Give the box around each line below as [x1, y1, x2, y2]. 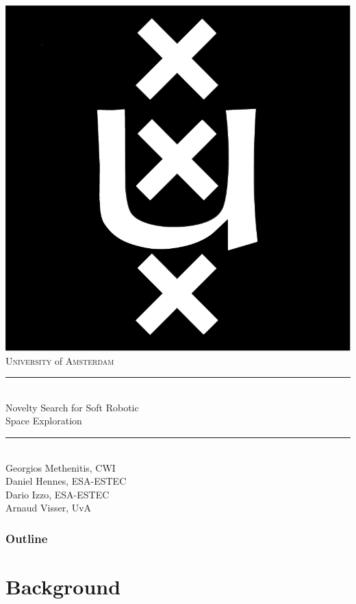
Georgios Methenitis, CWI [5, 460, 116, 474]
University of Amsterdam [5, 353, 114, 367]
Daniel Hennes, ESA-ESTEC [5, 474, 127, 488]
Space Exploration [5, 413, 82, 428]
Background [5, 572, 121, 600]
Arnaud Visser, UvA [5, 500, 92, 515]
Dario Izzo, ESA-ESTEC [5, 487, 110, 501]
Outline [5, 529, 48, 546]
